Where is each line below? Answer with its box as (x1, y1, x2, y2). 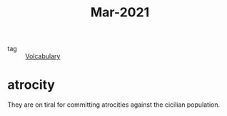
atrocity (7, 77, 56, 93)
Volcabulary (25, 52, 61, 60)
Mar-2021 (90, 4, 150, 21)
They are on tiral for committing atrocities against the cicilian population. (7, 100, 220, 109)
